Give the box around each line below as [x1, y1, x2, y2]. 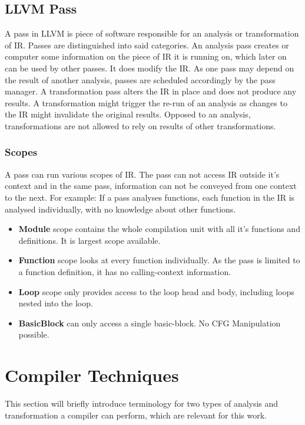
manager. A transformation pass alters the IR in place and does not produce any [5, 85, 297, 97]
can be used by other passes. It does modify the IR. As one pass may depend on [5, 61, 294, 74]
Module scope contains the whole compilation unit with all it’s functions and [18, 223, 300, 235]
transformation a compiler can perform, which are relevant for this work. [5, 408, 267, 421]
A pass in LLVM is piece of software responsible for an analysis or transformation [5, 27, 299, 40]
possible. [18, 328, 49, 341]
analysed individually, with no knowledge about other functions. [5, 202, 236, 215]
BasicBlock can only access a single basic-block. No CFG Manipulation [18, 316, 281, 329]
